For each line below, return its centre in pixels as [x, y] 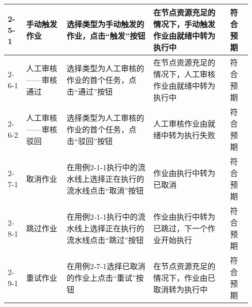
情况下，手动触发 [184, 24]
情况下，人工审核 [184, 74]
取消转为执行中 [181, 289]
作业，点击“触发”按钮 [106, 36]
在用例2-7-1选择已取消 [106, 266]
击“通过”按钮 [90, 91]
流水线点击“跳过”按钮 [105, 240]
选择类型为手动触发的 [105, 24]
